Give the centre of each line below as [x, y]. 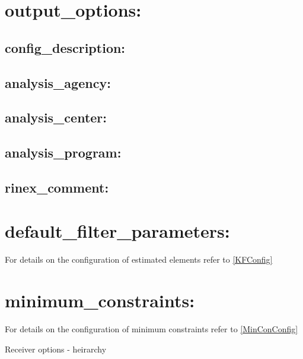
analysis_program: [63, 152]
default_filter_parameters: [117, 231]
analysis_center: [56, 117]
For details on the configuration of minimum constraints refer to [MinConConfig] [151, 329]
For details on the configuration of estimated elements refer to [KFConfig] [139, 259]
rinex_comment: [57, 187]
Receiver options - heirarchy [56, 349]
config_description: [65, 47]
